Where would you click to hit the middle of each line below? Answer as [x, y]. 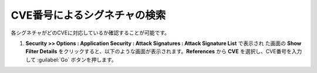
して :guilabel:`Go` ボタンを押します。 [71, 60]
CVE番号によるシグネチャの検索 [88, 15]
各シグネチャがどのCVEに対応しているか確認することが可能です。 [90, 33]
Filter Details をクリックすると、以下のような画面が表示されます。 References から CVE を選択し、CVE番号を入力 [164, 51]
